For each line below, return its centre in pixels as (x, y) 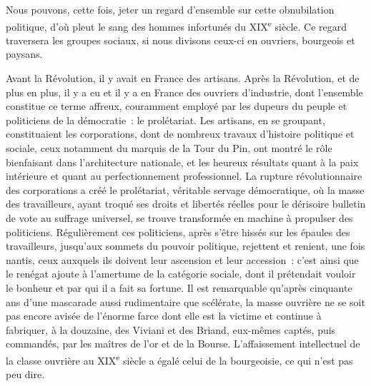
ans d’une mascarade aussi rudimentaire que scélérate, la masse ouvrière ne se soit (185, 301)
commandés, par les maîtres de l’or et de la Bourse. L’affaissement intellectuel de (183, 344)
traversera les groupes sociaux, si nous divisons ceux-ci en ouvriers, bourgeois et (180, 40)
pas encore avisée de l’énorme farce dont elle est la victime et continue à (164, 316)
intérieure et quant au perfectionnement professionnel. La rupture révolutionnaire (184, 176)
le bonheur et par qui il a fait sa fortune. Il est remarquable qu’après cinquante (179, 287)
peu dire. (25, 374)
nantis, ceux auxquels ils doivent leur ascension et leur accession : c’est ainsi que (182, 259)
